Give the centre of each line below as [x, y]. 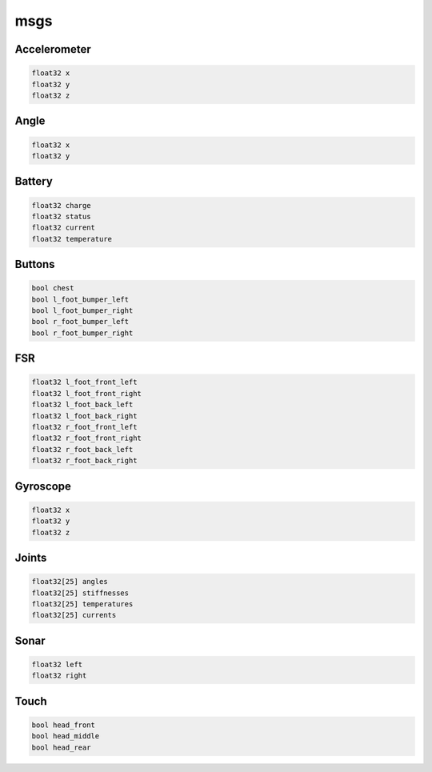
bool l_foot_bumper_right [82, 311]
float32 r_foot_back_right [84, 461]
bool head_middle [66, 736]
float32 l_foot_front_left [84, 382]
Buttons [35, 264]
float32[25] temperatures [82, 604]
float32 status [61, 216]
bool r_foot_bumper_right [82, 333]
